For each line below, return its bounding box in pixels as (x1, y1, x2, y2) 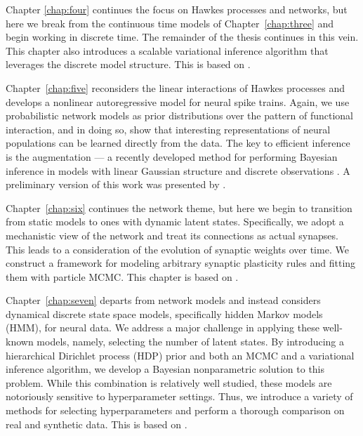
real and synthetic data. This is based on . (6, 416, 187, 431)
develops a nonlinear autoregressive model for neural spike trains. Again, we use (6, 94, 350, 109)
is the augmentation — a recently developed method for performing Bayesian (6, 149, 338, 164)
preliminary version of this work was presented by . (6, 177, 226, 192)
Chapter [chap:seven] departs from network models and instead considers (6, 293, 321, 308)
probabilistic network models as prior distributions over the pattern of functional (6, 108, 353, 123)
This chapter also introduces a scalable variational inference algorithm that (6, 43, 329, 58)
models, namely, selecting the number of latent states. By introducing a (37, 334, 345, 349)
